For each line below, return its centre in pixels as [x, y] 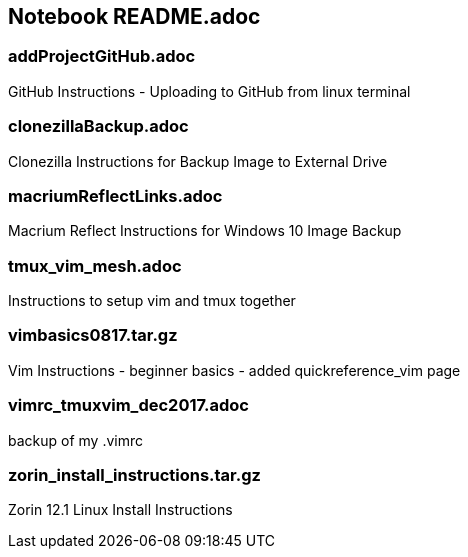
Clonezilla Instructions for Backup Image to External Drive [198, 161]
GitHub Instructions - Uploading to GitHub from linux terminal [209, 91]
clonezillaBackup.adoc [98, 126]
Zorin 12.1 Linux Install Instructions [120, 510]
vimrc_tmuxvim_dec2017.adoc [128, 405]
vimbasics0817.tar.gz [93, 335]
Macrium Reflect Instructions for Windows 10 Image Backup [205, 231]
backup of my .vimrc [76, 440]
